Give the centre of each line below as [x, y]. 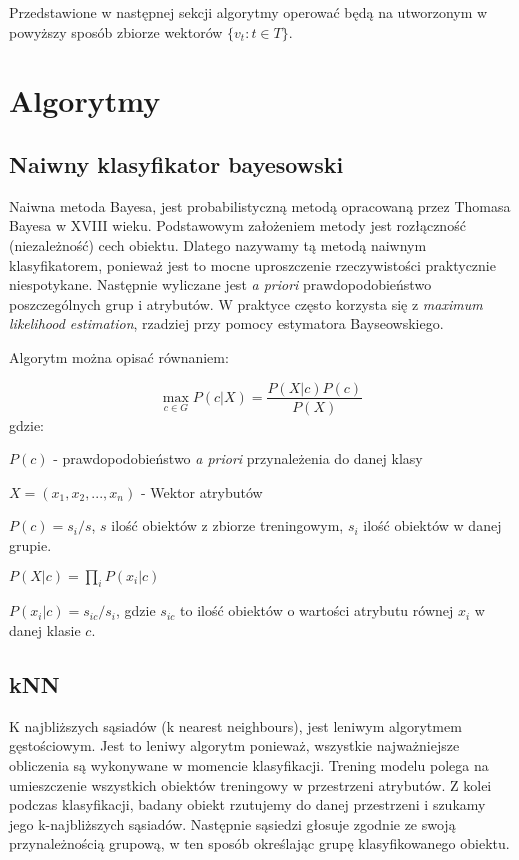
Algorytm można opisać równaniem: [119, 356]
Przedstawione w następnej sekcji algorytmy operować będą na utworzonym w [248, 12]
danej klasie [45, 629]
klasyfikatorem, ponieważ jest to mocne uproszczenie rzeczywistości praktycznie [252, 264]
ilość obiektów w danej [432, 525]
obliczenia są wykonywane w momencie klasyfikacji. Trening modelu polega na [249, 764]
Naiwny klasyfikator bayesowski [176, 163]
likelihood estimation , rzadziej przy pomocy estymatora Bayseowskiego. [226, 323]
